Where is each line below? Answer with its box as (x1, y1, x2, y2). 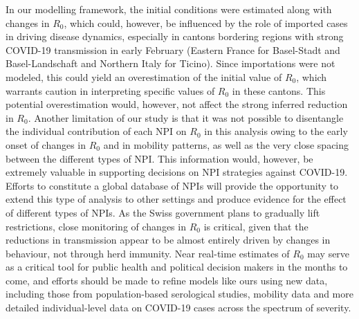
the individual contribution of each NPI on (6, 124, 187, 138)
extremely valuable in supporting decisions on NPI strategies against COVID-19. (6, 165, 348, 179)
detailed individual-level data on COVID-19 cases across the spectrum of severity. (6, 300, 351, 315)
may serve (307, 246, 350, 260)
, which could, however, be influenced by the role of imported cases (64, 15, 348, 30)
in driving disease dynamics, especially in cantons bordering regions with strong (6, 29, 344, 44)
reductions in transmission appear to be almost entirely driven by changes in (6, 233, 331, 247)
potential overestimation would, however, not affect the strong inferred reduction (6, 97, 348, 111)
